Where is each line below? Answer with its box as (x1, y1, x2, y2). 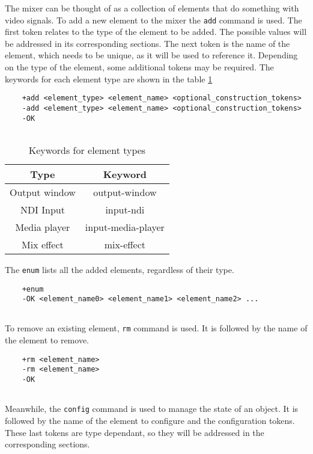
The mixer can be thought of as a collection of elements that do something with (5, 2, 299, 14)
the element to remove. (5, 334, 89, 346)
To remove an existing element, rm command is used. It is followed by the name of (5, 322, 308, 334)
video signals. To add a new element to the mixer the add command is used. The (5, 13, 302, 26)
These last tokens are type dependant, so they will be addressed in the (5, 426, 264, 438)
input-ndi (105, 202, 145, 216)
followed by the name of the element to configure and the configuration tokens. (5, 414, 295, 426)
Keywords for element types (28, 143, 146, 157)
